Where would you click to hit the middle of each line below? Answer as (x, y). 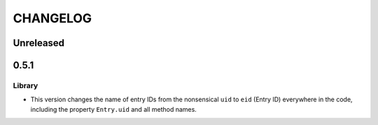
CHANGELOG (52, 18)
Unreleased (39, 43)
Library (26, 85)
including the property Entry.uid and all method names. (114, 109)
